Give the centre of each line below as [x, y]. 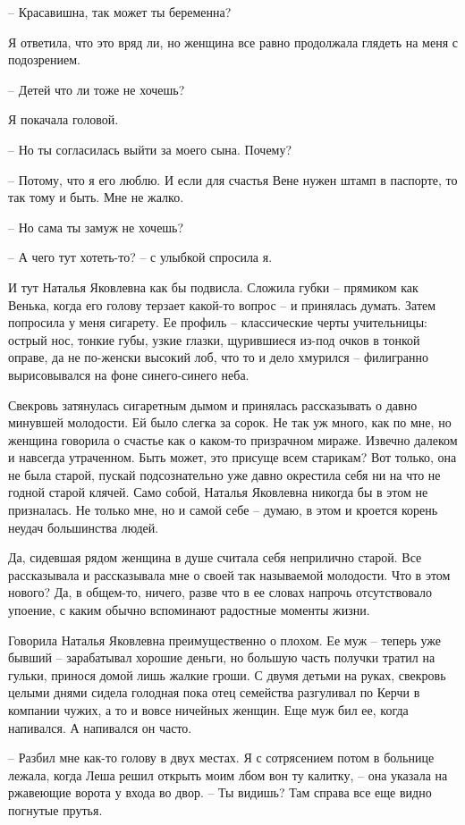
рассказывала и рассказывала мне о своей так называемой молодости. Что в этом [229, 574]
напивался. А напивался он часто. [100, 727]
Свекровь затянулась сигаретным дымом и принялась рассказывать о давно [213, 404]
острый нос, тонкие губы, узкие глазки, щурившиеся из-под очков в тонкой [214, 339]
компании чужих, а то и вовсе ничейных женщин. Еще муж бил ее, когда [208, 710]
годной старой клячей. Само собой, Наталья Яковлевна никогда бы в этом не [218, 492]
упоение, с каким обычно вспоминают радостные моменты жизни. [189, 610]
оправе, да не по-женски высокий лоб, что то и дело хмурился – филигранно [218, 357]
